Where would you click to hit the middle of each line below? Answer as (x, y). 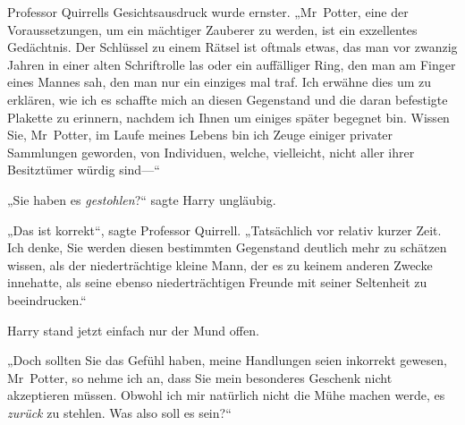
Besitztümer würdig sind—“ (84, 170)
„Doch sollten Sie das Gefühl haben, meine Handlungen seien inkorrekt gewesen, (227, 360)
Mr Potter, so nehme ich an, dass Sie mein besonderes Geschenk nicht (200, 377)
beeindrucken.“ (47, 299)
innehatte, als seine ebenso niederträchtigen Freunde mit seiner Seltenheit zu (217, 282)
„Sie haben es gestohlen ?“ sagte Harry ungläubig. (142, 199)
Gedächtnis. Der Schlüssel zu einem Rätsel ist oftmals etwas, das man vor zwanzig (232, 47)
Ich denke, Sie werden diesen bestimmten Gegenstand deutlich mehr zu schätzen (227, 247)
